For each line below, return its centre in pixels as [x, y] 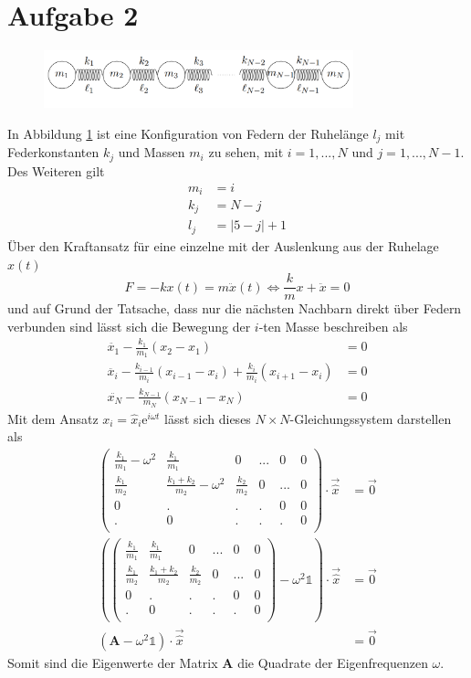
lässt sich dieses [208, 418]
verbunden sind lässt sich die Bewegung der [129, 326]
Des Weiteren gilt [56, 170]
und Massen [152, 152]
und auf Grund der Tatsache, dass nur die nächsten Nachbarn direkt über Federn [235, 308]
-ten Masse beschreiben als [333, 326]
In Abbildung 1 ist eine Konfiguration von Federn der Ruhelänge [188, 133]
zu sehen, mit [246, 152]
